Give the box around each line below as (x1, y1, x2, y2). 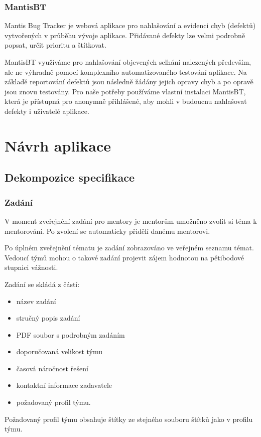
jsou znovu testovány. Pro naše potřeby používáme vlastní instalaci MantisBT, (5, 86, 246, 96)
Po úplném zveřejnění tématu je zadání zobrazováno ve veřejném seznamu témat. (5, 242, 254, 253)
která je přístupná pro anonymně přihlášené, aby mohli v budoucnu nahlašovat (5, 96, 247, 106)
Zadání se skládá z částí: (5, 278, 80, 289)
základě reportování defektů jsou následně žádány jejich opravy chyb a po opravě (5, 76, 253, 87)
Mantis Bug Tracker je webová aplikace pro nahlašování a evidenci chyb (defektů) (5, 20, 256, 31)
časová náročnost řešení (16, 363, 88, 373)
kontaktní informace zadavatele (16, 380, 112, 390)
